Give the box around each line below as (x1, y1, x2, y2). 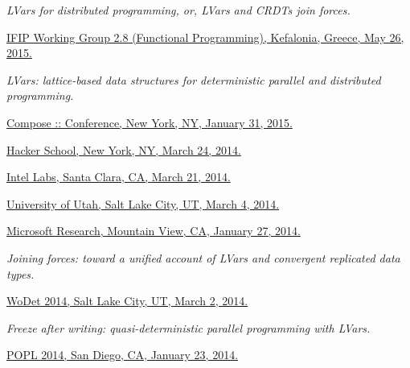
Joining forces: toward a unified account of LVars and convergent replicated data (6, 249, 400, 266)
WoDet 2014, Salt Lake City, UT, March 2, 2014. (6, 292, 248, 309)
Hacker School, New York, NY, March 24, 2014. (6, 141, 241, 158)
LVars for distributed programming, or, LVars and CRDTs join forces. (6, 2, 351, 18)
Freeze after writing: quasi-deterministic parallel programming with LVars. (6, 319, 371, 336)
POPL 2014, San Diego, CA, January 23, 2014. (6, 346, 239, 363)
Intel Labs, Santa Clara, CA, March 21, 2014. (6, 168, 231, 185)
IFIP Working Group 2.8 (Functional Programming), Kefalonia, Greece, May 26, (6, 28, 404, 45)
